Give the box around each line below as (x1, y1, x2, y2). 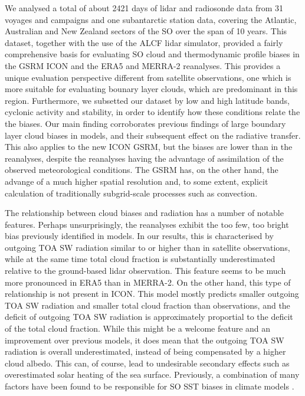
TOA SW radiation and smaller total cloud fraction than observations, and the (5, 299, 290, 311)
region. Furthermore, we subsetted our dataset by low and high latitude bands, (5, 94, 290, 106)
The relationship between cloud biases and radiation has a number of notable (5, 207, 284, 219)
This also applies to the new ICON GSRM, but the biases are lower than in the (5, 140, 293, 153)
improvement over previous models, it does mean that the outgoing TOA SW (5, 333, 284, 346)
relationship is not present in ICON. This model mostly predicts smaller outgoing (5, 287, 299, 300)
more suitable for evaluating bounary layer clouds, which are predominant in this (5, 83, 298, 95)
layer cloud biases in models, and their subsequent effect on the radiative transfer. (5, 129, 301, 141)
